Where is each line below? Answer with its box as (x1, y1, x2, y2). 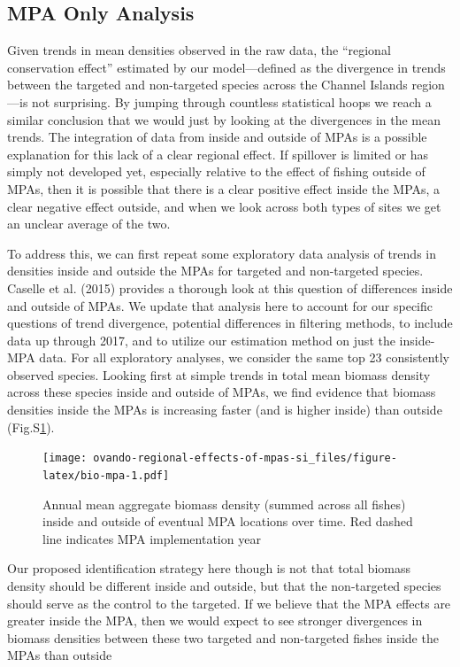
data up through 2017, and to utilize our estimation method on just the (7, 330, 395, 349)
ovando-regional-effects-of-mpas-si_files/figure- (93, 452, 397, 465)
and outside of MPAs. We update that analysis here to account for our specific (7, 296, 433, 314)
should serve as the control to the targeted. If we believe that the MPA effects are (7, 593, 451, 612)
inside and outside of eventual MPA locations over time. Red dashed (42, 512, 413, 531)
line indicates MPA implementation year (42, 529, 261, 547)
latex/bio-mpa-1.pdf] (42, 469, 170, 482)
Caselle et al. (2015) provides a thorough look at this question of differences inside (7, 278, 453, 297)
